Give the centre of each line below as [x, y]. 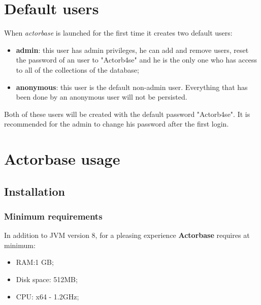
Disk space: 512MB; [47, 279]
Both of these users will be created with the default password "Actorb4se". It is [127, 114]
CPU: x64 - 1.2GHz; [47, 296]
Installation [35, 191]
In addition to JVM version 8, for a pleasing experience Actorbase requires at [127, 235]
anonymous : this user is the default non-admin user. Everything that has [132, 87]
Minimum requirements [53, 216]
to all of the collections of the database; [77, 69]
